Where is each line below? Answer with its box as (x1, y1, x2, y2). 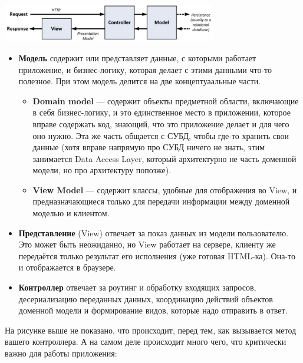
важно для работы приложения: (5, 347, 117, 359)
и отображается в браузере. (18, 261, 116, 273)
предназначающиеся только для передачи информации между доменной (32, 195, 290, 207)
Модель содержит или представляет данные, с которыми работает (18, 51, 256, 64)
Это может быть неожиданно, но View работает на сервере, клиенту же (18, 238, 276, 250)
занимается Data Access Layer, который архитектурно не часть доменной (32, 152, 297, 164)
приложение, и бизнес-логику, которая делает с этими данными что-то (18, 63, 272, 75)
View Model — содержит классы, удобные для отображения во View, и (32, 183, 297, 196)
